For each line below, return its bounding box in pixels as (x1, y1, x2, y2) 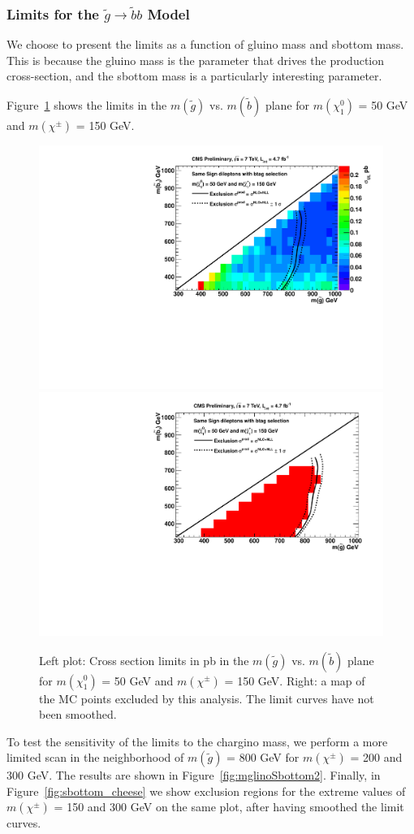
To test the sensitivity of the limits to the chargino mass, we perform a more (6, 732, 388, 750)
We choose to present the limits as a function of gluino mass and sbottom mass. (6, 36, 404, 53)
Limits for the (6, 3, 99, 24)
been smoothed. (39, 706, 117, 723)
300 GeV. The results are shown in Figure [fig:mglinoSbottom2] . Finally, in (6, 767, 381, 784)
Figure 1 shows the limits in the (6, 97, 167, 113)
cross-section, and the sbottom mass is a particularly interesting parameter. (6, 67, 382, 84)
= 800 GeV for (226, 749, 300, 766)
